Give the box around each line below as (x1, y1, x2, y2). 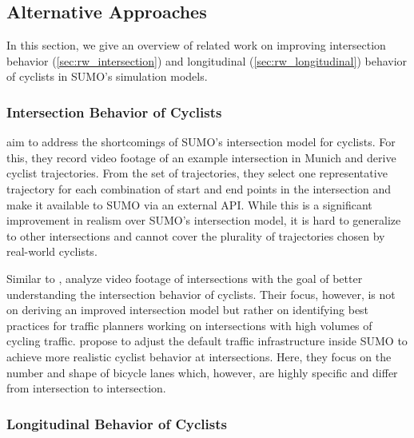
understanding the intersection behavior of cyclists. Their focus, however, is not (6, 285, 396, 302)
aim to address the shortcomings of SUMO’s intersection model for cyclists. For (6, 133, 396, 150)
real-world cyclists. (6, 243, 98, 260)
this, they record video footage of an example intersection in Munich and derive (6, 149, 396, 165)
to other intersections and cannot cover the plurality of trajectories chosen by (6, 227, 385, 244)
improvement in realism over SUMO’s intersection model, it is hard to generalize (6, 212, 401, 229)
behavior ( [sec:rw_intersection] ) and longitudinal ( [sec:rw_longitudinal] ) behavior (6, 52, 408, 69)
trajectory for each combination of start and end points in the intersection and (6, 180, 392, 197)
